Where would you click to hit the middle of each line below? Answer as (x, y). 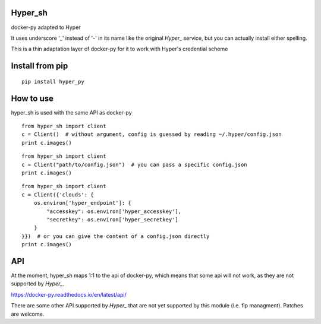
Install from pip (40, 66)
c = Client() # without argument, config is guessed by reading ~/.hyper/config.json (152, 134)
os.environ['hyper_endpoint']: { (83, 203)
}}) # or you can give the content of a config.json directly (116, 236)
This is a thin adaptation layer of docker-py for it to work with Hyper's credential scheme (119, 49)
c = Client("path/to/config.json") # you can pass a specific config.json (134, 164)
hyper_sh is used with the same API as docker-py (71, 112)
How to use (32, 98)
